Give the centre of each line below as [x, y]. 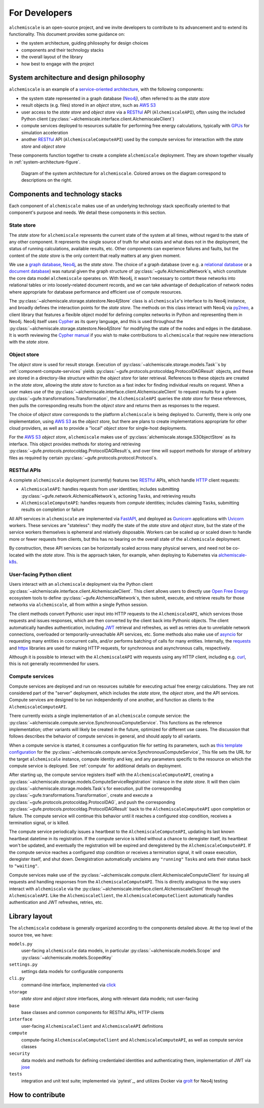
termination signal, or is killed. [39, 823]
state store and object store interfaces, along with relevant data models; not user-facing [110, 999]
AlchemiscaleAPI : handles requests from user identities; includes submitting [100, 489]
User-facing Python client [40, 574]
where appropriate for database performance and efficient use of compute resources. [96, 292]
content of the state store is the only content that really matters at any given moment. [95, 255]
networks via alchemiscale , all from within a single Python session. [79, 605]
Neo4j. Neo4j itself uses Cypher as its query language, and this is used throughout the [96, 322]
